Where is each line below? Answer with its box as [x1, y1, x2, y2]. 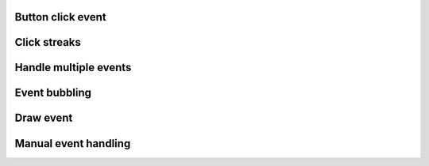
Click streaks [14, 36, 81, 49]
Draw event [14, 111, 73, 125]
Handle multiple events [14, 61, 132, 74]
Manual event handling [14, 137, 131, 150]
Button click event [14, 10, 106, 24]
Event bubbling [14, 86, 91, 100]
